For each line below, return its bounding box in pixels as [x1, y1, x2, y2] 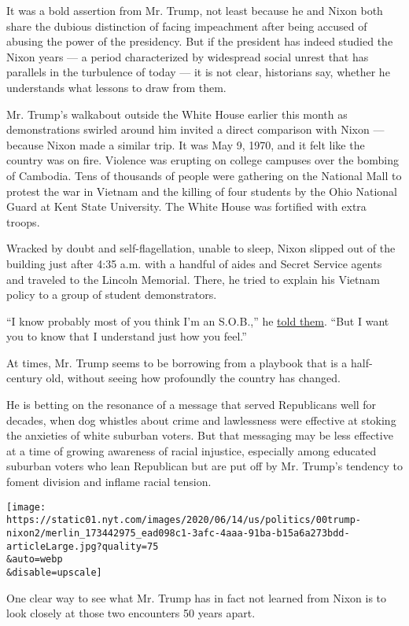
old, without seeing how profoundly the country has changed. [46, 370, 341, 386]
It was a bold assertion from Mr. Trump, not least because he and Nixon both [6, 2, 383, 18]
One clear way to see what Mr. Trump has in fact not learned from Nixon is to [6, 589, 387, 606]
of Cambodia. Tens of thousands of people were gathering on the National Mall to [6, 167, 402, 183]
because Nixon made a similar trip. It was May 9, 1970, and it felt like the [6, 136, 365, 153]
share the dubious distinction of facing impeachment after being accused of [6, 17, 367, 34]
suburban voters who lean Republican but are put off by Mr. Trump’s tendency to [6, 458, 403, 474]
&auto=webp [6, 554, 63, 565]
